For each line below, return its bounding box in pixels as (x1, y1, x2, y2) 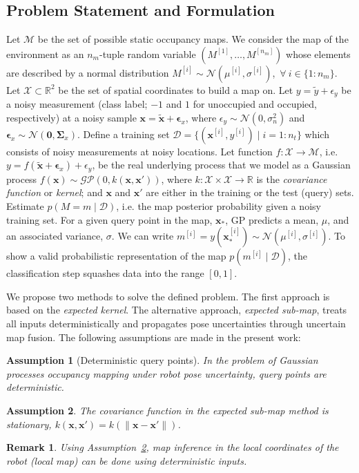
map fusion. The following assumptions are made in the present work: (6, 329, 301, 344)
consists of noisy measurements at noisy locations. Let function (6, 144, 273, 158)
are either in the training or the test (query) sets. (146, 185, 354, 200)
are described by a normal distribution (6, 65, 169, 79)
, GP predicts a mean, (225, 212, 319, 226)
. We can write (111, 229, 174, 243)
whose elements (286, 46, 351, 61)
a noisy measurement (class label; (6, 97, 148, 111)
